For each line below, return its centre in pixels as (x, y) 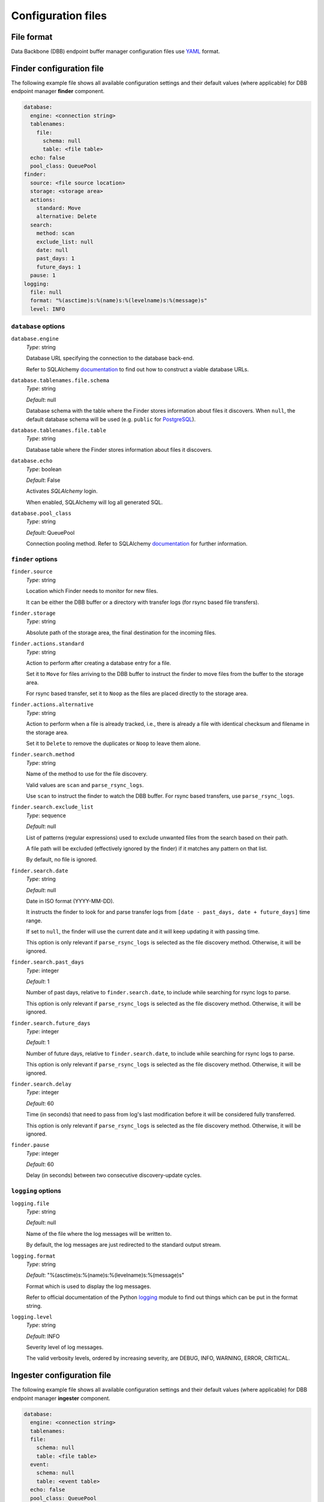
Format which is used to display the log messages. (88, 1286)
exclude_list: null (65, 242)
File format (32, 37)
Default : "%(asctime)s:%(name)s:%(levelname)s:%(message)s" (105, 1275)
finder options (34, 559)
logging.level (32, 1317)
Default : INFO (43, 1336)
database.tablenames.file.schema (60, 381)
